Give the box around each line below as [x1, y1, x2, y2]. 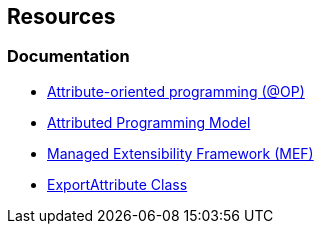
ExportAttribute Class [47, 175, 188, 193]
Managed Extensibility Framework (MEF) [47, 144, 314, 162]
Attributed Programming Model [47, 113, 251, 131]
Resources [7, 4, 116, 29]
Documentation [7, 46, 130, 67]
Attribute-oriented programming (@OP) [47, 82, 305, 100]
